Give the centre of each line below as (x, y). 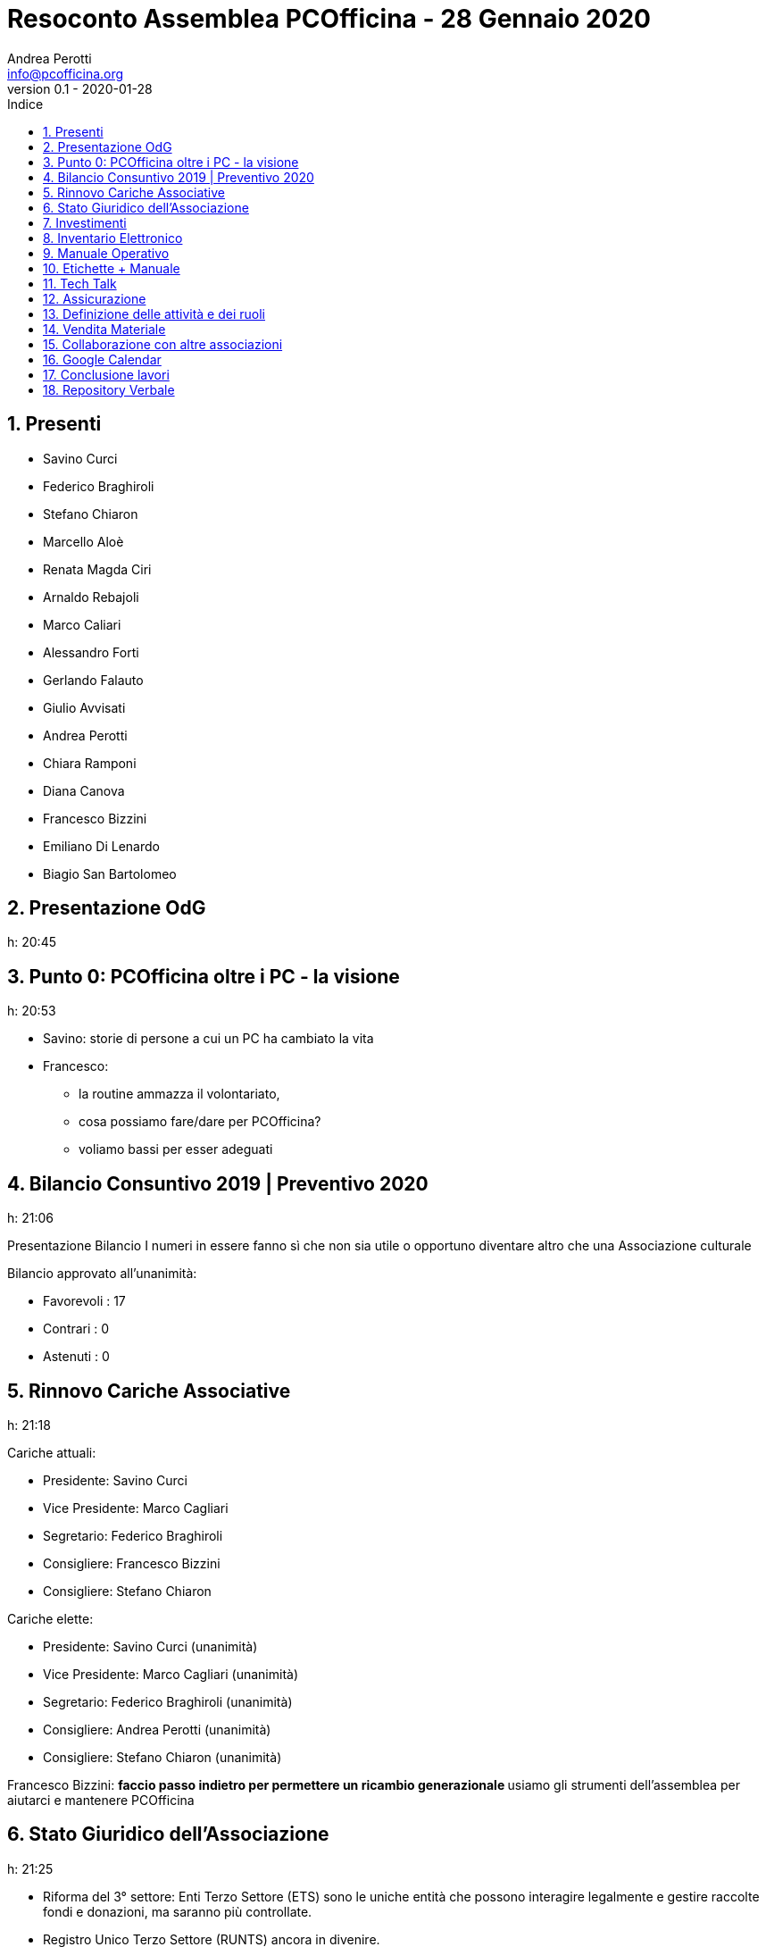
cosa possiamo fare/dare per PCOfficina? (200, 1122)
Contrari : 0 (76, 1329)
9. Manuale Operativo (106, 253)
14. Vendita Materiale (104, 329)
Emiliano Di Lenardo (101, 846)
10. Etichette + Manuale (112, 268)
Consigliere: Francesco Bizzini (132, 1563)
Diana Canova (84, 790)
